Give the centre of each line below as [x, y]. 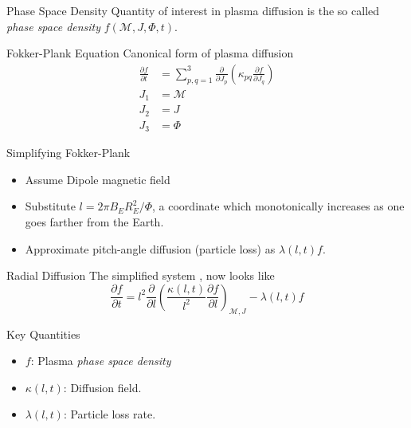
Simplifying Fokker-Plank [68, 153]
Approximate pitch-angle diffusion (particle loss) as [150, 248]
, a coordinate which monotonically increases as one [278, 206]
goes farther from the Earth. [94, 222]
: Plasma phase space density [101, 361]
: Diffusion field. [102, 387]
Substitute [50, 206]
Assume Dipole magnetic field [98, 179]
